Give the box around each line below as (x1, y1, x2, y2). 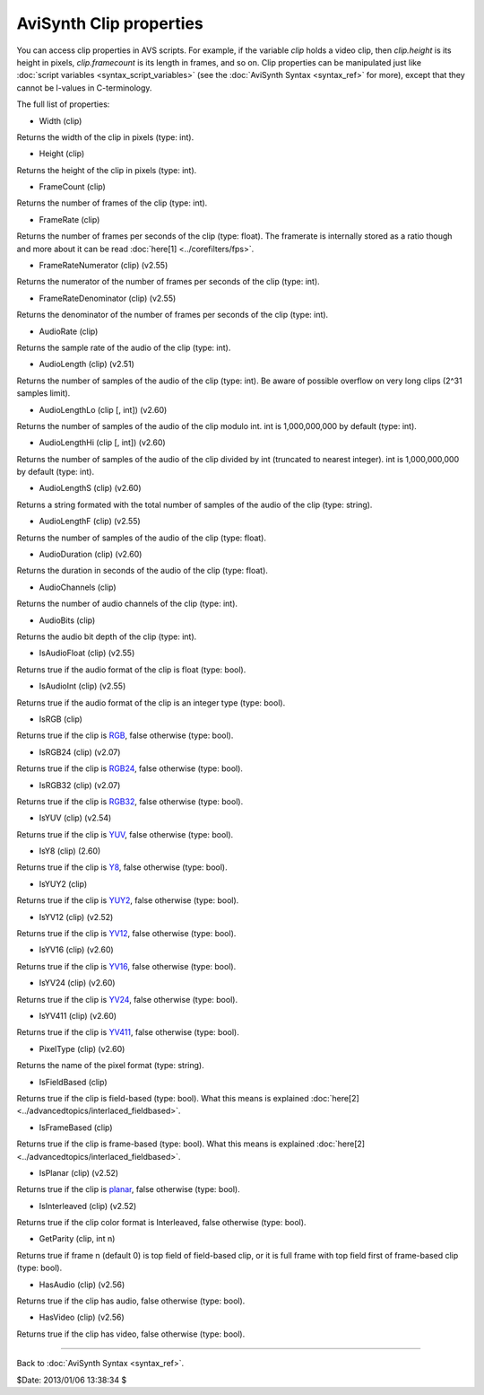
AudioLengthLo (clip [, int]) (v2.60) (39, 404, 168, 415)
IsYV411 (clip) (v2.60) (39, 1010, 117, 1021)
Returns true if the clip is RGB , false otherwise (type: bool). (16, 730, 234, 741)
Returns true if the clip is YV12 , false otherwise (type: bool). (16, 928, 237, 939)
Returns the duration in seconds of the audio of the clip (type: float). (16, 566, 269, 576)
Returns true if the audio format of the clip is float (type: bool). (16, 664, 246, 675)
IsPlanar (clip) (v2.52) (39, 1167, 119, 1178)
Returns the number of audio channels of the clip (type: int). (16, 598, 238, 610)
